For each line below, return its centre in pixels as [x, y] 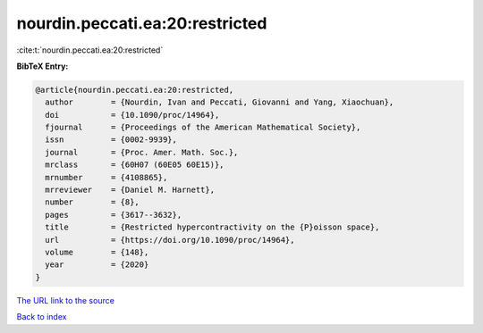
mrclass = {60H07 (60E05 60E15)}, [135, 165]
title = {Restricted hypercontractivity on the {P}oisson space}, [212, 227]
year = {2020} [97, 265]
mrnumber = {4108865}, [106, 177]
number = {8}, [93, 202]
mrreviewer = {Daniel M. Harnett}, [130, 190]
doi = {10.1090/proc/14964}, [132, 115]
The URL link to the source [66, 300]
